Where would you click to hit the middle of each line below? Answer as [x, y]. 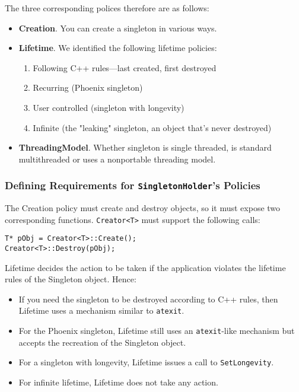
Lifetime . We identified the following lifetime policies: [118, 48]
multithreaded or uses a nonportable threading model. [117, 159]
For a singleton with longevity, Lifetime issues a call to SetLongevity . [146, 362]
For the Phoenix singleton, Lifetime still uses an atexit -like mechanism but [157, 331]
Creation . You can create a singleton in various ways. [118, 28]
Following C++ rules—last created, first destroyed [125, 67]
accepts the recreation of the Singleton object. [102, 342]
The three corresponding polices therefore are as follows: [107, 8]
